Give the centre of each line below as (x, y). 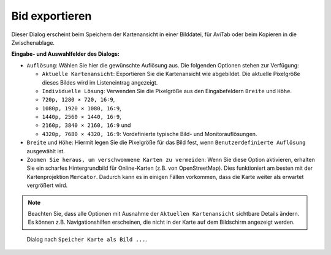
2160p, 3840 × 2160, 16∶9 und (86, 125)
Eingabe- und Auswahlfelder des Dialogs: (65, 54)
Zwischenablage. (33, 42)
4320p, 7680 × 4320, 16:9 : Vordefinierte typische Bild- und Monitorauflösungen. (150, 134)
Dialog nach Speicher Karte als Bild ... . (87, 239)
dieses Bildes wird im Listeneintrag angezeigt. (100, 82)
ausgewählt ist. (46, 151)
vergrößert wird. (47, 185)
